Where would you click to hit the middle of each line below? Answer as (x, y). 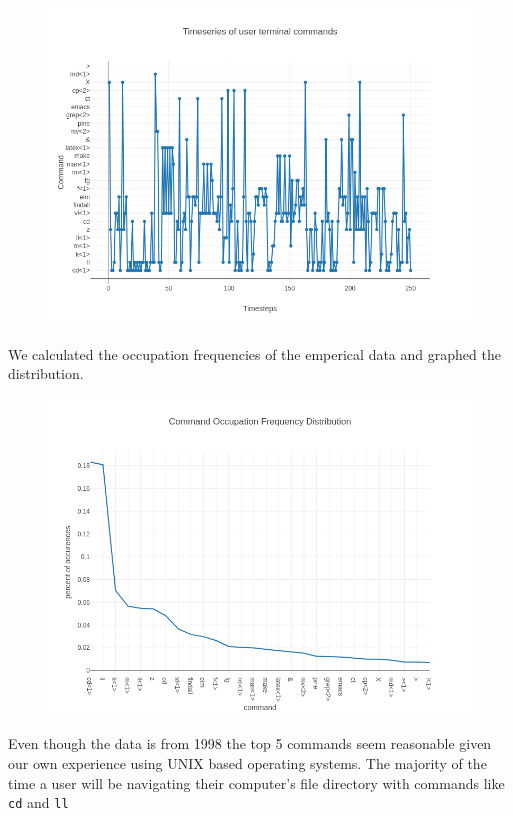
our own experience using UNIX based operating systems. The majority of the (247, 762)
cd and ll (38, 802)
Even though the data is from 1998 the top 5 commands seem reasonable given (250, 743)
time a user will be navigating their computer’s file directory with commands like (256, 782)
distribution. (46, 373)
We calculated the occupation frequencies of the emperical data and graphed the (254, 353)
